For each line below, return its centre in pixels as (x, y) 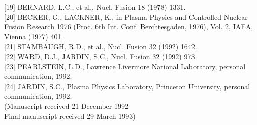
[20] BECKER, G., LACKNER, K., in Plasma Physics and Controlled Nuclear (126, 16)
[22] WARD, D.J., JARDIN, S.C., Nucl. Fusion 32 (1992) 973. (101, 56)
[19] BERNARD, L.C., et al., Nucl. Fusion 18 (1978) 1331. (95, 7)
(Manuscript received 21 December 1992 (66, 106)
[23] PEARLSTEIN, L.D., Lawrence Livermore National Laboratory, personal (125, 66)
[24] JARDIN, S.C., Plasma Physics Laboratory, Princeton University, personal (127, 86)
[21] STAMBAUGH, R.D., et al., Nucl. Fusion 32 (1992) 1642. (101, 46)
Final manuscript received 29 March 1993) (70, 116)
